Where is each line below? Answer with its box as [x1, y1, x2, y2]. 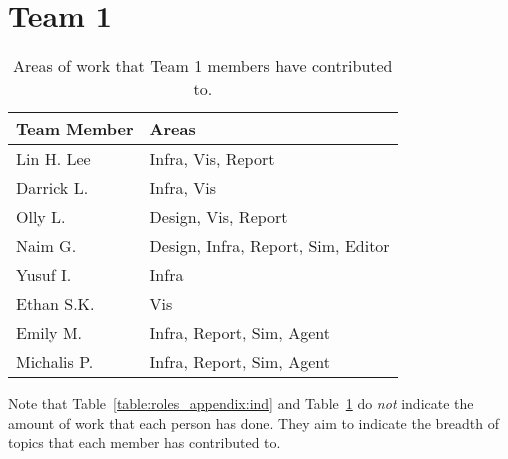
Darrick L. [16, 176, 89, 200]
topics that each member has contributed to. [8, 432, 281, 453]
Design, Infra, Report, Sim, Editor [149, 234, 390, 258]
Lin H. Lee [16, 147, 91, 171]
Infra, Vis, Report [149, 147, 275, 171]
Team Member [16, 117, 134, 141]
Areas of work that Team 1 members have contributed [13, 54, 393, 78]
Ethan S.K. [16, 292, 95, 316]
